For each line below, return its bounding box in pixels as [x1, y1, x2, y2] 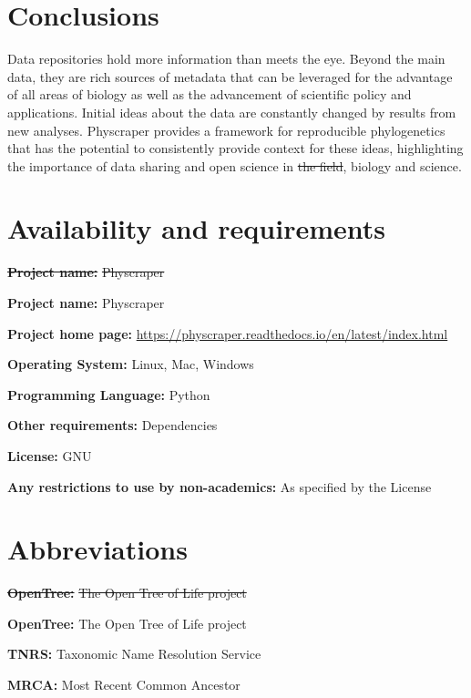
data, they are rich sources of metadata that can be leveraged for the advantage [7, 67, 453, 86]
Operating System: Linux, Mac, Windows [7, 354, 254, 374]
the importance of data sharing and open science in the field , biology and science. [7, 156, 462, 175]
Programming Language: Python [7, 385, 210, 404]
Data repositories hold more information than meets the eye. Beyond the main [7, 49, 445, 68]
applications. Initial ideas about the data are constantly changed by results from [7, 102, 456, 121]
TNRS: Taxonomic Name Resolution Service [7, 644, 261, 663]
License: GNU [7, 446, 92, 465]
